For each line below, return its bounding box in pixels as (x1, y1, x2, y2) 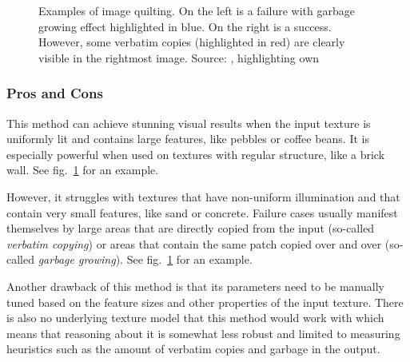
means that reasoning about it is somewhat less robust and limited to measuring (6, 324, 400, 341)
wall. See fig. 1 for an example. (6, 161, 159, 178)
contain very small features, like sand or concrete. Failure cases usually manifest (6, 204, 398, 221)
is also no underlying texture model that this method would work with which (6, 309, 384, 326)
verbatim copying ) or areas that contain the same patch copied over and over (6, 235, 382, 252)
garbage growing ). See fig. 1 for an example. (38, 251, 253, 268)
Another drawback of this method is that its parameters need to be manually (6, 277, 384, 294)
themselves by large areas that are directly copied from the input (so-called (6, 220, 375, 237)
